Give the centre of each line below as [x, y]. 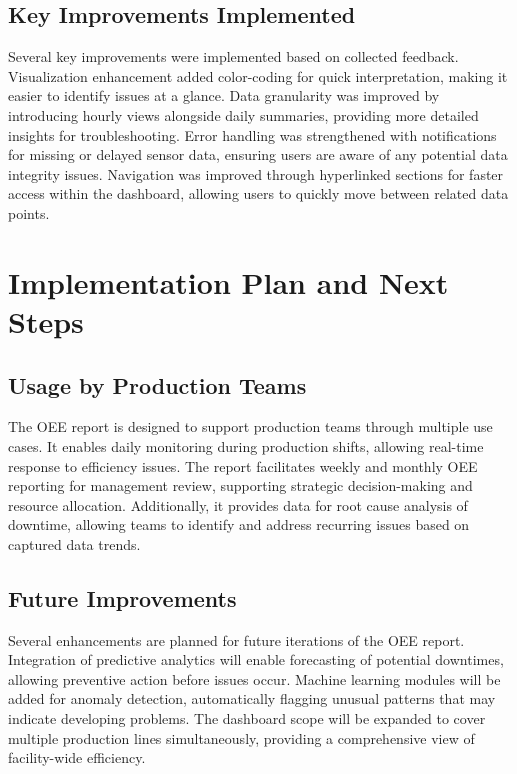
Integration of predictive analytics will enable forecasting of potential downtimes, [256, 659]
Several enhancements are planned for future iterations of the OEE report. [236, 639]
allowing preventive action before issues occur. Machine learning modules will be [254, 678]
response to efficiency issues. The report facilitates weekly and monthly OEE [243, 465]
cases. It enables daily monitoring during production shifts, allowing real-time [246, 445]
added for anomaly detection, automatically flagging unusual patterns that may [252, 698]
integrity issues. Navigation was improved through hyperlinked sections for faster [256, 173]
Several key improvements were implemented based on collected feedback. [233, 56]
